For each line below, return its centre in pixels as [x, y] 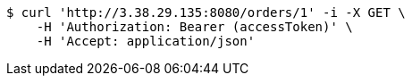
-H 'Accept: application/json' [146, 41]
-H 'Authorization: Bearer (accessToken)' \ [194, 27]
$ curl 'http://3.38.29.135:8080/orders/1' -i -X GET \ [206, 12]
